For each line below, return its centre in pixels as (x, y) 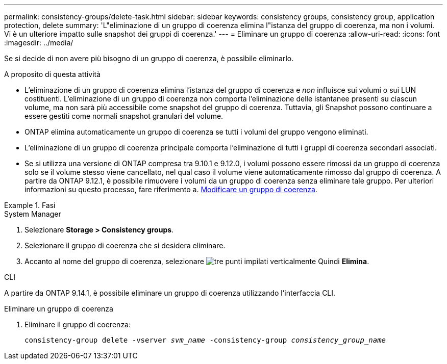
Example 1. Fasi (30, 205)
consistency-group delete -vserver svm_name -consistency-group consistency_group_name (205, 340)
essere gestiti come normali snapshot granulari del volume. (124, 116)
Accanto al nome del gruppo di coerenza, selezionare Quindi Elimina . (197, 261)
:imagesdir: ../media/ (39, 43)
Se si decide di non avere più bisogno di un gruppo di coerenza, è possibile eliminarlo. (149, 58)
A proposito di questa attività (53, 74)
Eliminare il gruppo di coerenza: (78, 324)
